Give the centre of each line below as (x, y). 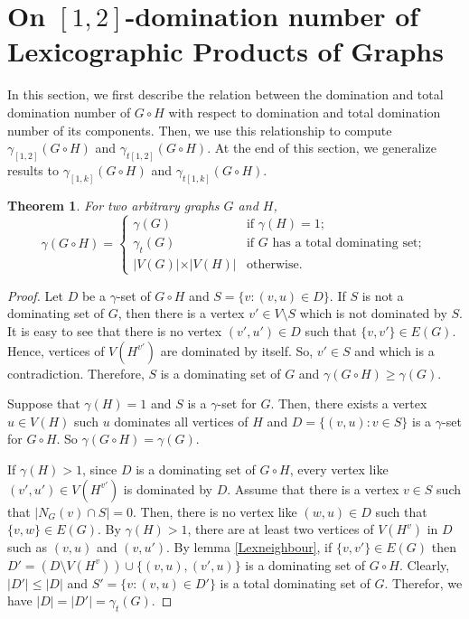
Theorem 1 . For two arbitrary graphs (113, 205)
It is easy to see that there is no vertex (115, 330)
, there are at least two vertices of (281, 529)
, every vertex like (339, 469)
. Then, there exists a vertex (349, 403)
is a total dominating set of (295, 582)
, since (100, 469)
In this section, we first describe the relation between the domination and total (225, 94)
